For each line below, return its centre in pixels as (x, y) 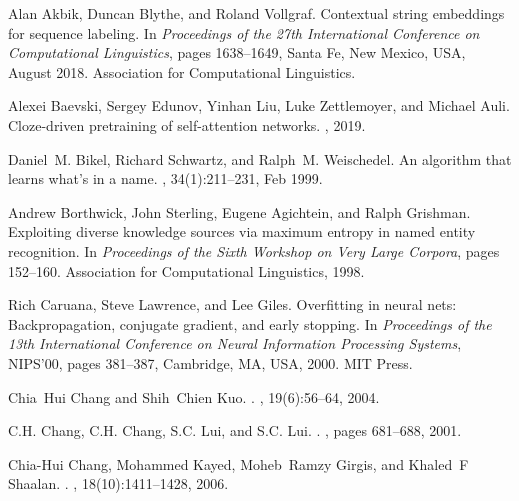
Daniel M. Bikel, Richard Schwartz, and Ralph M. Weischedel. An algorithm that (260, 158)
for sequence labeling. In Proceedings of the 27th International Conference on (244, 32)
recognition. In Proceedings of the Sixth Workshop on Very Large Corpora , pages (254, 250)
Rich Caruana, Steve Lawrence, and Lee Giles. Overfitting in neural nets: (232, 304)
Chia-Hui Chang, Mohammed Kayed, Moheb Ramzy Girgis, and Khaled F (238, 463)
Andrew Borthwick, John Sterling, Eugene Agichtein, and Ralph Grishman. (239, 211)
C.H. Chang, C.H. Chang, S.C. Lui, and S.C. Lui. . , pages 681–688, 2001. (235, 430)
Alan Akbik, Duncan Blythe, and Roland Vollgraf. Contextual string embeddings (256, 13)
